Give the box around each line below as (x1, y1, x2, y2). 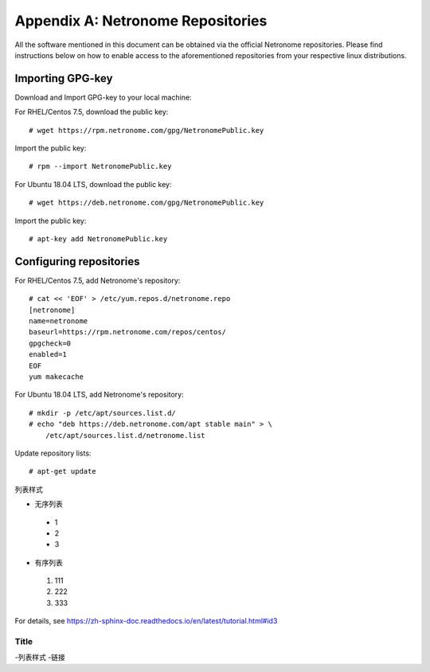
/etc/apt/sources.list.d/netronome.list (45, 431, 206, 440)
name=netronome (29, 317, 88, 326)
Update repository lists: (14, 448, 92, 458)
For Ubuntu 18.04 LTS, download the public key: (14, 179, 172, 189)
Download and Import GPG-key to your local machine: (14, 92, 192, 102)
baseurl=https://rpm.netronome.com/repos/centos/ (29, 327, 227, 337)
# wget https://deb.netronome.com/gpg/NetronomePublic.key (29, 198, 264, 207)
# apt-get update (29, 467, 96, 476)
